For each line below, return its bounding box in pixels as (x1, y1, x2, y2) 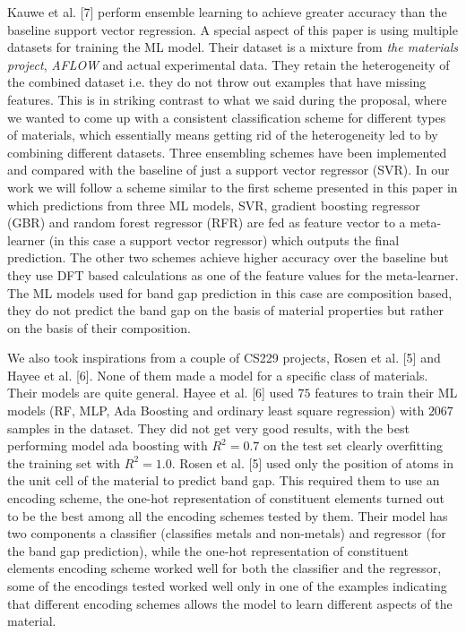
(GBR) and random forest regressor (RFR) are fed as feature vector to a (7, 213, 406, 232)
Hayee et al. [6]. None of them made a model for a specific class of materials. (7, 365, 428, 384)
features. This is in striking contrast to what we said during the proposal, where (7, 90, 447, 108)
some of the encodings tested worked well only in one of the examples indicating (7, 577, 447, 595)
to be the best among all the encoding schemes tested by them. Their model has (7, 506, 448, 525)
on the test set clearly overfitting (263, 436, 444, 455)
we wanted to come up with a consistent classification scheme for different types (7, 107, 446, 126)
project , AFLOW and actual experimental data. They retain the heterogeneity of (7, 55, 450, 73)
